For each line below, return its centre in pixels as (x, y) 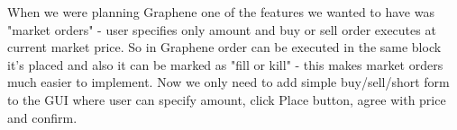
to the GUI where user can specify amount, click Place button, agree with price (227, 99)
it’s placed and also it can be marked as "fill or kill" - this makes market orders (225, 64)
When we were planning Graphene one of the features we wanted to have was (221, 12)
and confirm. (42, 117)
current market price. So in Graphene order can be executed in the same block (224, 47)
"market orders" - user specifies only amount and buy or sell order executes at (222, 29)
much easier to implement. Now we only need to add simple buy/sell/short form (228, 82)
